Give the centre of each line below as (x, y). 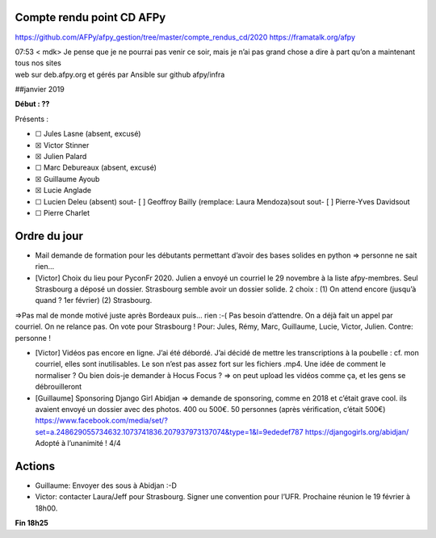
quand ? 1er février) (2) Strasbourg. (94, 301)
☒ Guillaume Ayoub (67, 179)
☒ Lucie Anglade (63, 191)
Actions (35, 466)
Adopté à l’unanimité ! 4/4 (78, 443)
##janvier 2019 (40, 90)
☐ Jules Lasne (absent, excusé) (88, 134)
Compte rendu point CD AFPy (90, 17)
